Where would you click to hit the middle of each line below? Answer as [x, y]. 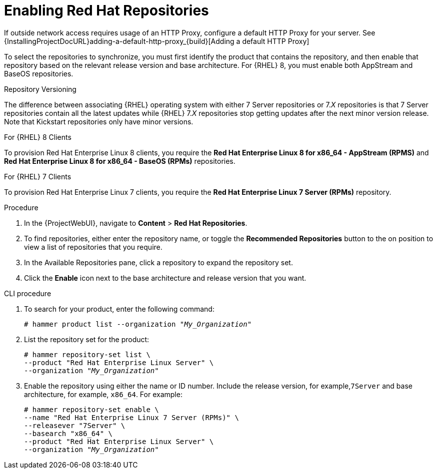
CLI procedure [28, 293]
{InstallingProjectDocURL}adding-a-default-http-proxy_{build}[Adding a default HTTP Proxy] [157, 41]
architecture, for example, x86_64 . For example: [103, 394]
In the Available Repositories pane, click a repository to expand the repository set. [158, 262]
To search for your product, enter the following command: [119, 309]
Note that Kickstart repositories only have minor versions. [99, 121]
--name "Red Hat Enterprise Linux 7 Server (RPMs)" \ [131, 417]
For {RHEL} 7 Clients [38, 176]
